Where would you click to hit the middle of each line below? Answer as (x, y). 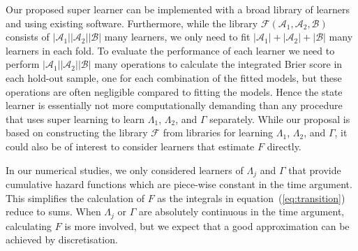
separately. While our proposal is (280, 119)
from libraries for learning (218, 132)
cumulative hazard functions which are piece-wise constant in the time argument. (179, 184)
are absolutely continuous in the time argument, (241, 211)
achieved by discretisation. (62, 239)
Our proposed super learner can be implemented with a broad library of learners (178, 9)
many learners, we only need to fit (177, 37)
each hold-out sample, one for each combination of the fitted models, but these (174, 77)
